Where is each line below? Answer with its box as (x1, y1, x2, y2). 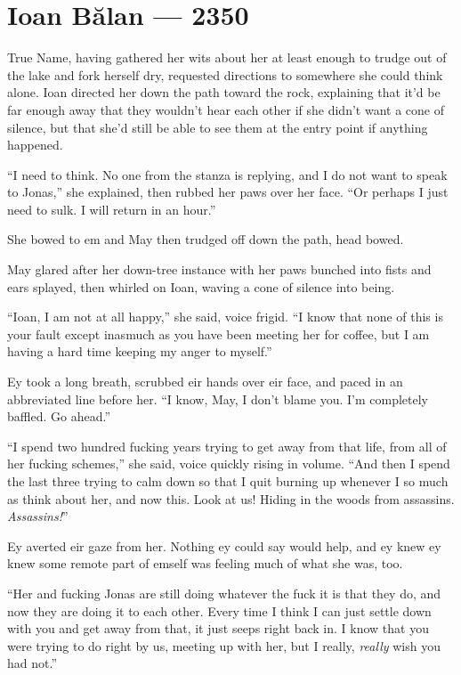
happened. (7, 135, 63, 154)
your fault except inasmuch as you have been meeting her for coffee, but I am (7, 324, 430, 343)
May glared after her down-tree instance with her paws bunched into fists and (7, 260, 432, 279)
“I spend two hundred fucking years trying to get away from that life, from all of (7, 436, 447, 455)
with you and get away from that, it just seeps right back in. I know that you (7, 619, 429, 638)
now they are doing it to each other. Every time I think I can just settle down (7, 601, 432, 620)
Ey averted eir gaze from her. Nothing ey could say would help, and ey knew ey (7, 536, 441, 555)
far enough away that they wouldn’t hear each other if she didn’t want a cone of (7, 100, 444, 118)
